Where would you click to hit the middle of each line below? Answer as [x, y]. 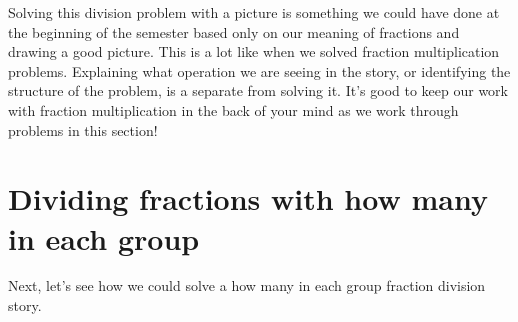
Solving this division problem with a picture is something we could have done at [254, 12]
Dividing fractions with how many [248, 198]
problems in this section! [83, 129]
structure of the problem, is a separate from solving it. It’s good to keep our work [258, 90]
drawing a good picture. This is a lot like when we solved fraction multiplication [254, 51]
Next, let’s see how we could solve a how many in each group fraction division [247, 285]
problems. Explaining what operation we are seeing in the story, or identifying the [259, 70]
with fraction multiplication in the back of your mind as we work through [233, 109]
